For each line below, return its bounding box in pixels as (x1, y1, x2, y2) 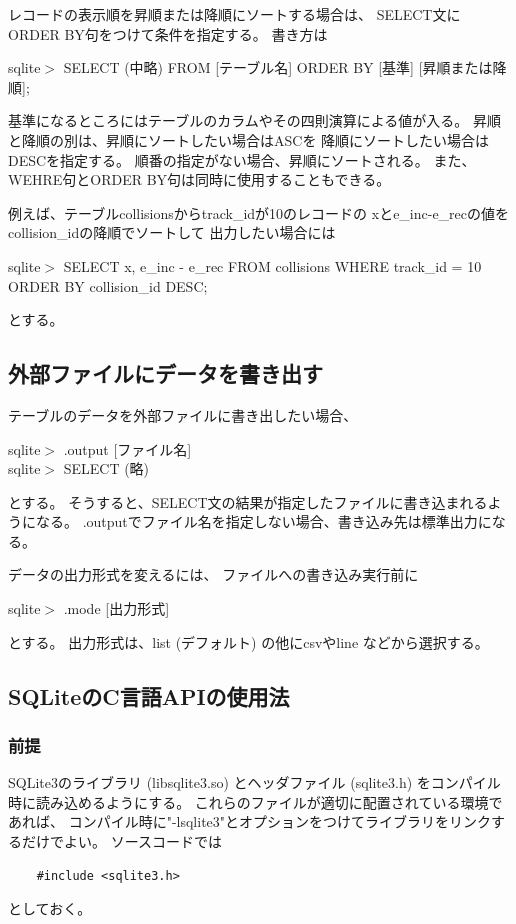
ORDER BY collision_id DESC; (8, 275, 208, 296)
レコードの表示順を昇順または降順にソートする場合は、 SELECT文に (8, 4, 461, 24)
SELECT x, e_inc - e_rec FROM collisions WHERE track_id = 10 (63, 255, 482, 276)
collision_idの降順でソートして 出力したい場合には (8, 222, 336, 243)
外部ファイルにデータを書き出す (8, 358, 323, 389)
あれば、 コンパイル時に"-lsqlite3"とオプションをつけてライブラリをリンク (8, 811, 492, 832)
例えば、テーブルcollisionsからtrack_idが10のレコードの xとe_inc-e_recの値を (8, 202, 510, 223)
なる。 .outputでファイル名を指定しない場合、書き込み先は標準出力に (35, 511, 492, 532)
